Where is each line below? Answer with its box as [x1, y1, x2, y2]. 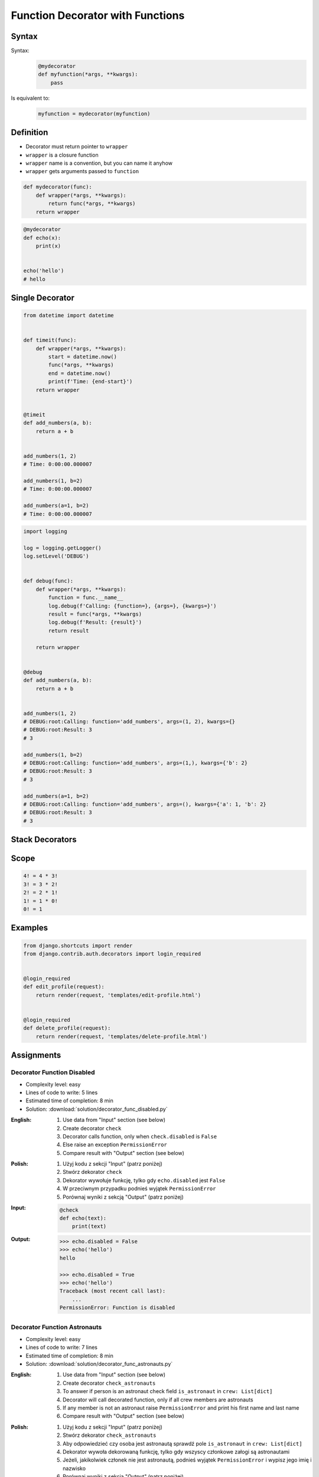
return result [48, 627, 89, 634]
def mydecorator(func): [23, 184, 93, 190]
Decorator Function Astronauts [11, 1323, 102, 1332]
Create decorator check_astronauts [63, 1380, 156, 1387]
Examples [11, 923, 48, 933]
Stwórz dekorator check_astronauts [63, 1432, 157, 1439]
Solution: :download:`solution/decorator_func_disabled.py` [25, 1105, 168, 1112]
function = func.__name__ [48, 594, 123, 601]
